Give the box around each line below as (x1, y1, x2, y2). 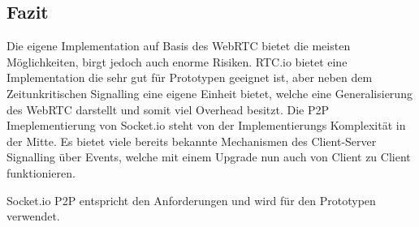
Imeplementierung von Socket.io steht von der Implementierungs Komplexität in (6, 117, 406, 134)
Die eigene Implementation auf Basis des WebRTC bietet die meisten (6, 37, 351, 54)
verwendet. (6, 208, 60, 225)
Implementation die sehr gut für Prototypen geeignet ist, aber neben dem (6, 69, 373, 86)
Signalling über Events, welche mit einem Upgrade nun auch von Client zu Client (6, 148, 411, 165)
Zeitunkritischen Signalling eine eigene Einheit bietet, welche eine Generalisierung (6, 84, 413, 101)
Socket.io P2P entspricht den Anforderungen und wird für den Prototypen (6, 191, 376, 208)
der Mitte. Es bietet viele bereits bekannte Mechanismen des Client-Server (6, 132, 377, 149)
